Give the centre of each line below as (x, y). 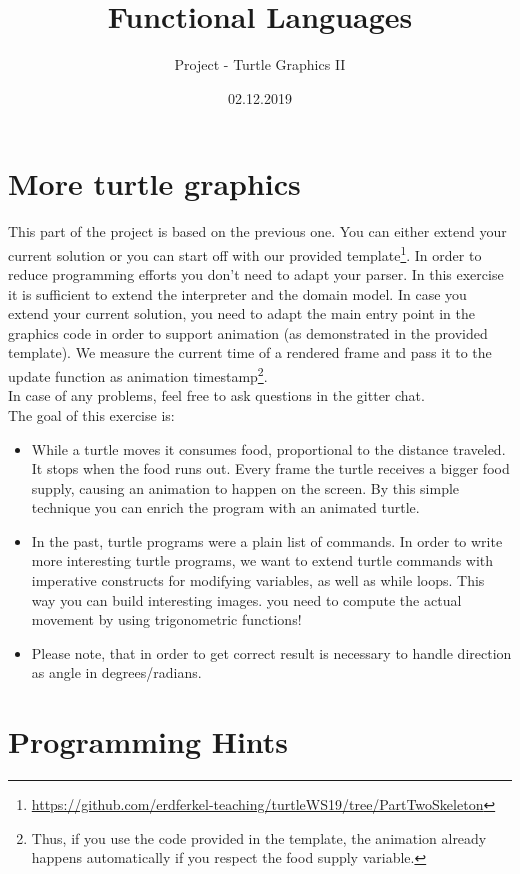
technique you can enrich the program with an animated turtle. (225, 507)
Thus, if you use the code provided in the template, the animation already (259, 837)
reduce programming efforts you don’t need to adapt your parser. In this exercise (256, 274)
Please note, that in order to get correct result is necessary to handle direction (271, 652)
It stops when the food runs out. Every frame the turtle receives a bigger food (270, 468)
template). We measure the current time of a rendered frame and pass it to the (250, 352)
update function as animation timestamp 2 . (138, 374)
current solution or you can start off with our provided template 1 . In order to (245, 253)
